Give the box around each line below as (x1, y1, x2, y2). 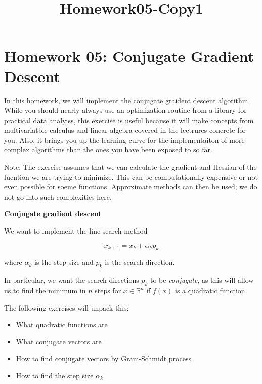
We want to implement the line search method (4, 225, 148, 236)
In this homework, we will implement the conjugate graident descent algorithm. (4, 95, 250, 105)
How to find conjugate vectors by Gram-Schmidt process (16, 353, 191, 364)
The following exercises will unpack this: (4, 302, 129, 313)
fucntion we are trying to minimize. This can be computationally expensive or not (4, 171, 258, 182)
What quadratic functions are (16, 319, 108, 330)
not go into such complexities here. (4, 191, 112, 202)
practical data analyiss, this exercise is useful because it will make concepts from (4, 114, 254, 125)
